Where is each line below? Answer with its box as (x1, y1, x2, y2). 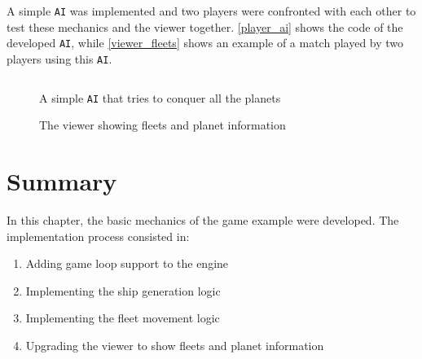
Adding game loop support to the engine (25, 255, 229, 272)
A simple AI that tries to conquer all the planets (39, 89, 281, 106)
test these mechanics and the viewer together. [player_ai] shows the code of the (7, 18, 403, 35)
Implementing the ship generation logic (25, 282, 221, 299)
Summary (7, 164, 117, 197)
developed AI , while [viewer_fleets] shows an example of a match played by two (7, 34, 404, 51)
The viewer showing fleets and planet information (39, 116, 286, 134)
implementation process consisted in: (7, 227, 190, 244)
